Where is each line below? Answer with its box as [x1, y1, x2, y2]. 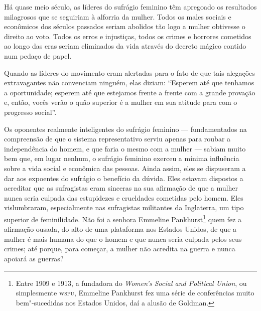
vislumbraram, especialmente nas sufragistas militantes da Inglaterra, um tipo [4, 202, 244, 213]
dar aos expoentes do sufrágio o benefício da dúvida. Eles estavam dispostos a [4, 173, 243, 183]
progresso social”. [4, 106, 57, 117]
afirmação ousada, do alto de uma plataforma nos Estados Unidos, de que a [4, 224, 237, 234]
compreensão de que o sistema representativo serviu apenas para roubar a [4, 133, 231, 144]
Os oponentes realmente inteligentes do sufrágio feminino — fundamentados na [4, 123, 247, 134]
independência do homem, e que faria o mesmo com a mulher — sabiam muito [4, 143, 246, 153]
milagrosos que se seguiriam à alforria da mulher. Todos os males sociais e [4, 11, 231, 22]
